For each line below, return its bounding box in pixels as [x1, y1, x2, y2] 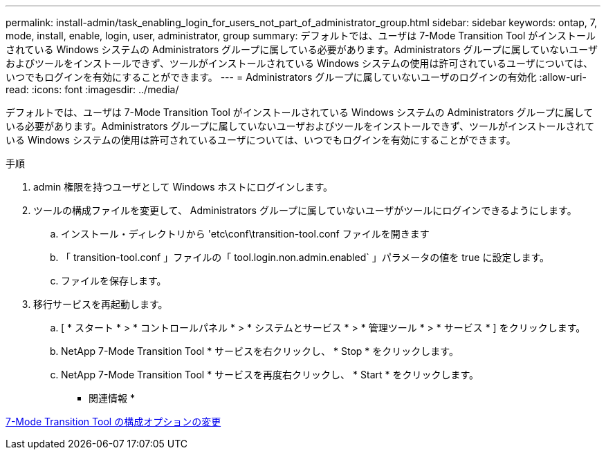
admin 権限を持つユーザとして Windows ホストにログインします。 [33, 181, 333, 193]
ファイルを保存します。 [61, 275, 167, 287]
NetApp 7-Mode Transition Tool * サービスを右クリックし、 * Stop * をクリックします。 [61, 345, 459, 357]
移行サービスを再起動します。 [33, 298, 168, 310]
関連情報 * [89, 392, 135, 404]
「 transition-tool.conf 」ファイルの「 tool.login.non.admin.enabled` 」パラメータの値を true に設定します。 [61, 251, 550, 263]
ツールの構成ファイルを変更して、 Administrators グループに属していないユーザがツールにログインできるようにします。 [33, 204, 577, 216]
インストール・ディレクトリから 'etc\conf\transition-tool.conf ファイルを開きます [61, 228, 430, 240]
